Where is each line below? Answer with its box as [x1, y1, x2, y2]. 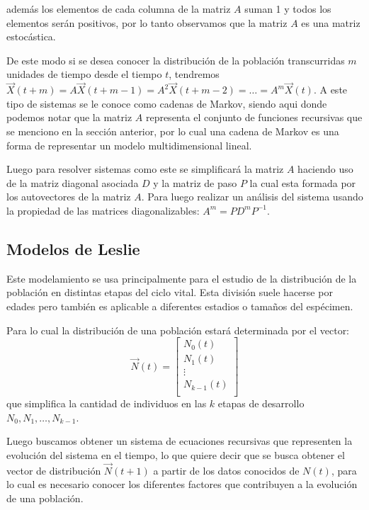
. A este [313, 82, 348, 97]
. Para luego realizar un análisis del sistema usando [141, 189, 363, 204]
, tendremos [169, 67, 220, 81]
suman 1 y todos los [244, 1, 331, 16]
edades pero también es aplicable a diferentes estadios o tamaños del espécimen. [6, 298, 353, 313]
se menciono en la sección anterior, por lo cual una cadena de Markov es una [6, 123, 339, 138]
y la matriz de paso [153, 175, 237, 190]
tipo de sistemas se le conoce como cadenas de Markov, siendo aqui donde [6, 96, 327, 110]
